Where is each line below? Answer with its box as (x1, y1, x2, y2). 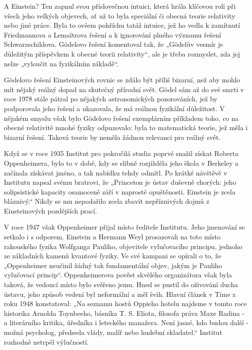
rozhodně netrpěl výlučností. (4, 336, 89, 347)
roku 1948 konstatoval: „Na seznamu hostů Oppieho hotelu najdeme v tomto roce (4, 298, 247, 309)
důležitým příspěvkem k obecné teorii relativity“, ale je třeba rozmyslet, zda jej (4, 48, 240, 58)
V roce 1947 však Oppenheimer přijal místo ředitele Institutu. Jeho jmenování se (4, 222, 245, 232)
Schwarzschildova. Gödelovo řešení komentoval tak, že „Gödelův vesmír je (4, 39, 223, 49)
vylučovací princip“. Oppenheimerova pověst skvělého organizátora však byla (4, 270, 232, 280)
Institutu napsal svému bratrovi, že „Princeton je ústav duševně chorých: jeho (4, 177, 236, 187)
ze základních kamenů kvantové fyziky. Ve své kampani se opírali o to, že (4, 251, 221, 261)
